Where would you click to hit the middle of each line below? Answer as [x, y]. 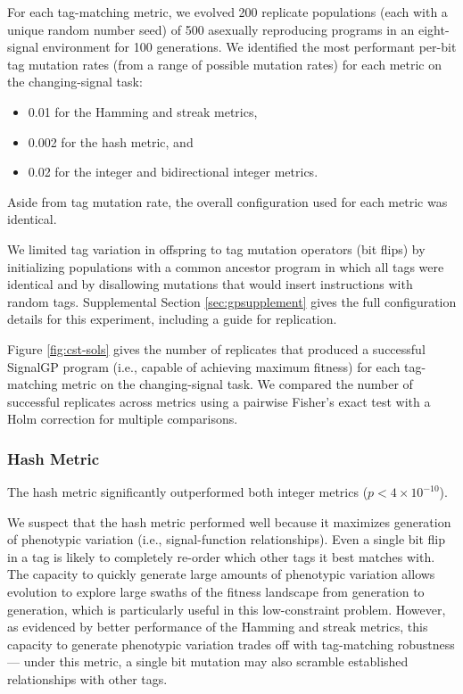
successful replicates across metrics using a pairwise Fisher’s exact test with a [219, 401]
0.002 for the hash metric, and [111, 141]
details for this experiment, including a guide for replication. [172, 319]
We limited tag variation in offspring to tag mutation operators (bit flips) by [216, 248]
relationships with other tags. [87, 679]
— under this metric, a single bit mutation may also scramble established [208, 661]
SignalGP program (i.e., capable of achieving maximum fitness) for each [204, 366]
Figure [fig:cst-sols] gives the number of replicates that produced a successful [216, 348]
